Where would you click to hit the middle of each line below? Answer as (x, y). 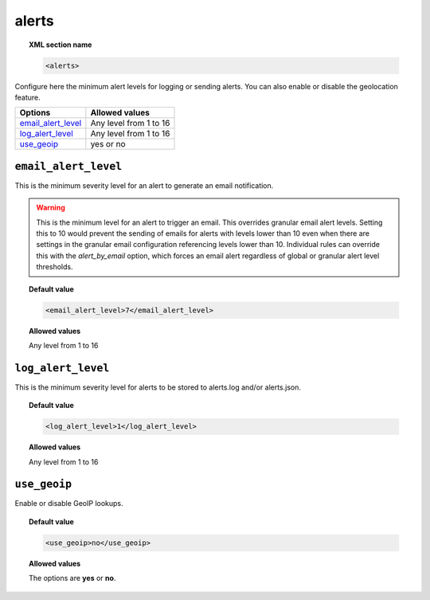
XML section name (61, 45)
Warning (51, 208)
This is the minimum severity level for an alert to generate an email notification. (144, 185)
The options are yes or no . (72, 578)
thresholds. (55, 267)
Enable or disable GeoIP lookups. (69, 504)
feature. (28, 97)
